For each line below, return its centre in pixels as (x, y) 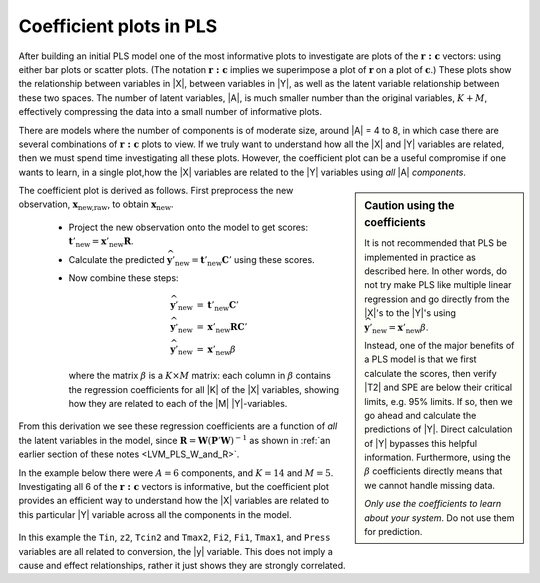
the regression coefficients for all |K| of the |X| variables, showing (204, 389)
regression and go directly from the (437, 299)
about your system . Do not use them (439, 517)
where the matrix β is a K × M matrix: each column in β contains (200, 376)
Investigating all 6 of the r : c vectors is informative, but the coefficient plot (174, 486)
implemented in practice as (420, 257)
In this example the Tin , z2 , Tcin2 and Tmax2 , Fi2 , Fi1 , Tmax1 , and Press (174, 537)
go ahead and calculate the (420, 415)
